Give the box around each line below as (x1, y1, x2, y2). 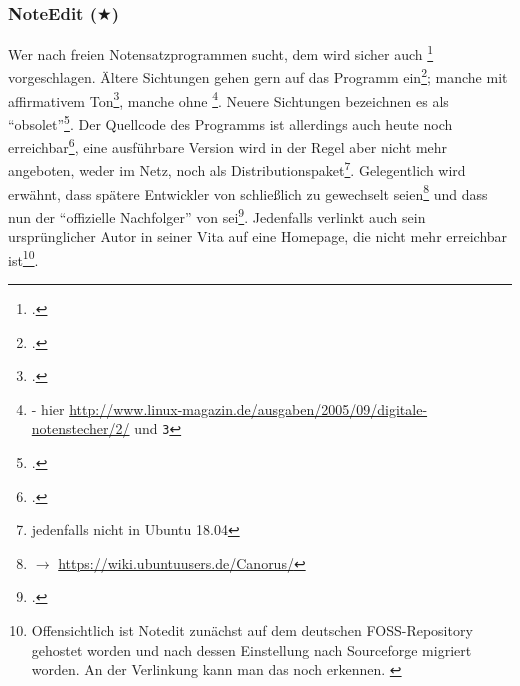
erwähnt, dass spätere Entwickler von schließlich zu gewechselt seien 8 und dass (8, 180, 488, 204)
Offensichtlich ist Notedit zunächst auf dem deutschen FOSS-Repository (31, 620, 473, 641)
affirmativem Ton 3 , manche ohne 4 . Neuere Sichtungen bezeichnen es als (8, 87, 449, 111)
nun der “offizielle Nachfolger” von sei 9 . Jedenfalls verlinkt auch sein (8, 203, 426, 227)
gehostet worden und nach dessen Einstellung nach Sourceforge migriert (31, 639, 472, 660)
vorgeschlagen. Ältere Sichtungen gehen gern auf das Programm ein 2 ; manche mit (8, 64, 508, 88)
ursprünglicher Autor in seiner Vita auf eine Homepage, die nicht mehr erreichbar (8, 226, 508, 247)
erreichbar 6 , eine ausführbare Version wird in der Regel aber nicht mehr (8, 134, 448, 157)
